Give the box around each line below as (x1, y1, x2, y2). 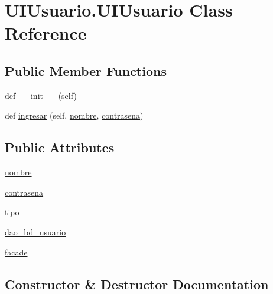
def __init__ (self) (5, 89, 77, 101)
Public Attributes (5, 138, 115, 156)
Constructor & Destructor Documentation (5, 274, 269, 293)
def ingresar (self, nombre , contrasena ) (5, 109, 144, 122)
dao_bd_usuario (5, 225, 66, 238)
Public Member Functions (5, 61, 167, 79)
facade (5, 245, 28, 258)
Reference (5, 21, 87, 45)
